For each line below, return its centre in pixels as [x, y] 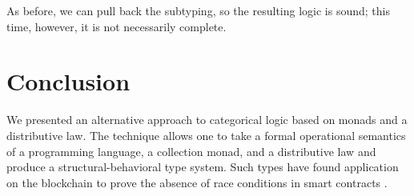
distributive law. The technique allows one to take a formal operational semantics [206, 135]
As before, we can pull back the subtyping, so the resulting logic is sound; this [198, 10]
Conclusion [68, 81]
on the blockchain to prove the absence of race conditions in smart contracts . [197, 182]
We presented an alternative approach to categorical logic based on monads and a [207, 120]
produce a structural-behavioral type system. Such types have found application [203, 167]
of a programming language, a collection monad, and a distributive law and [191, 151]
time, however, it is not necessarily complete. [117, 26]
